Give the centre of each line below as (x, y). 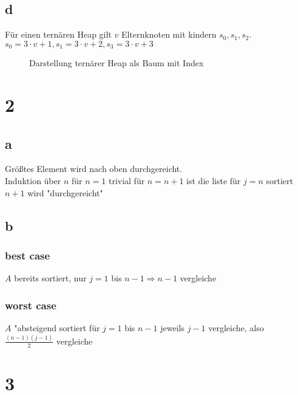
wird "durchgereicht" (65, 192)
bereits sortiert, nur (50, 278)
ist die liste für (214, 181)
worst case (31, 305)
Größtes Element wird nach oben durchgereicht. (94, 169)
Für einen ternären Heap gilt (58, 34)
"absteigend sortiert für (57, 328)
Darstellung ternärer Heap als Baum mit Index (117, 63)
